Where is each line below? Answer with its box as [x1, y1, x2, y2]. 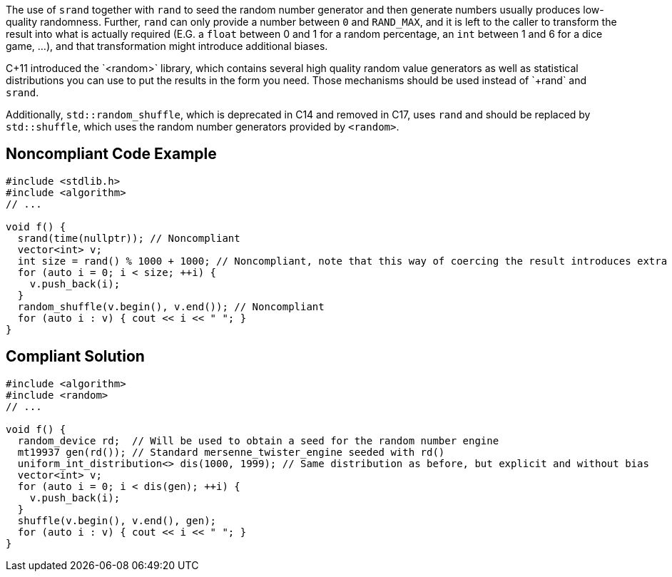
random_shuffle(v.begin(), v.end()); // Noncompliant [17, 300, 325, 312]
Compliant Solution [6, 347, 145, 366]
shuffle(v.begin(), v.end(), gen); [17, 514, 217, 526]
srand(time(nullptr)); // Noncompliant [17, 232, 240, 244]
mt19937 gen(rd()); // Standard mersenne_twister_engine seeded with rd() [17, 446, 445, 458]
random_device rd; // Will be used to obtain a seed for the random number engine [17, 434, 499, 446]
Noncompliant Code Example [6, 145, 217, 163]
